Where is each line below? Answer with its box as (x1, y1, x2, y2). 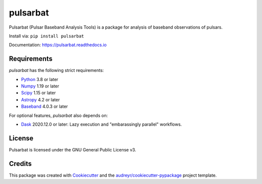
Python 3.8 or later (21, 76, 58, 82)
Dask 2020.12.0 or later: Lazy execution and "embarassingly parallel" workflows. (21, 121, 182, 127)
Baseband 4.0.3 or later (21, 103, 68, 109)
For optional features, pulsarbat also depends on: (9, 112, 108, 118)
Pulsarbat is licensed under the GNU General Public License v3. (9, 147, 136, 152)
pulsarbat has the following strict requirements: (9, 67, 104, 73)
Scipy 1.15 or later (21, 90, 56, 96)
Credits (9, 159, 32, 167)
